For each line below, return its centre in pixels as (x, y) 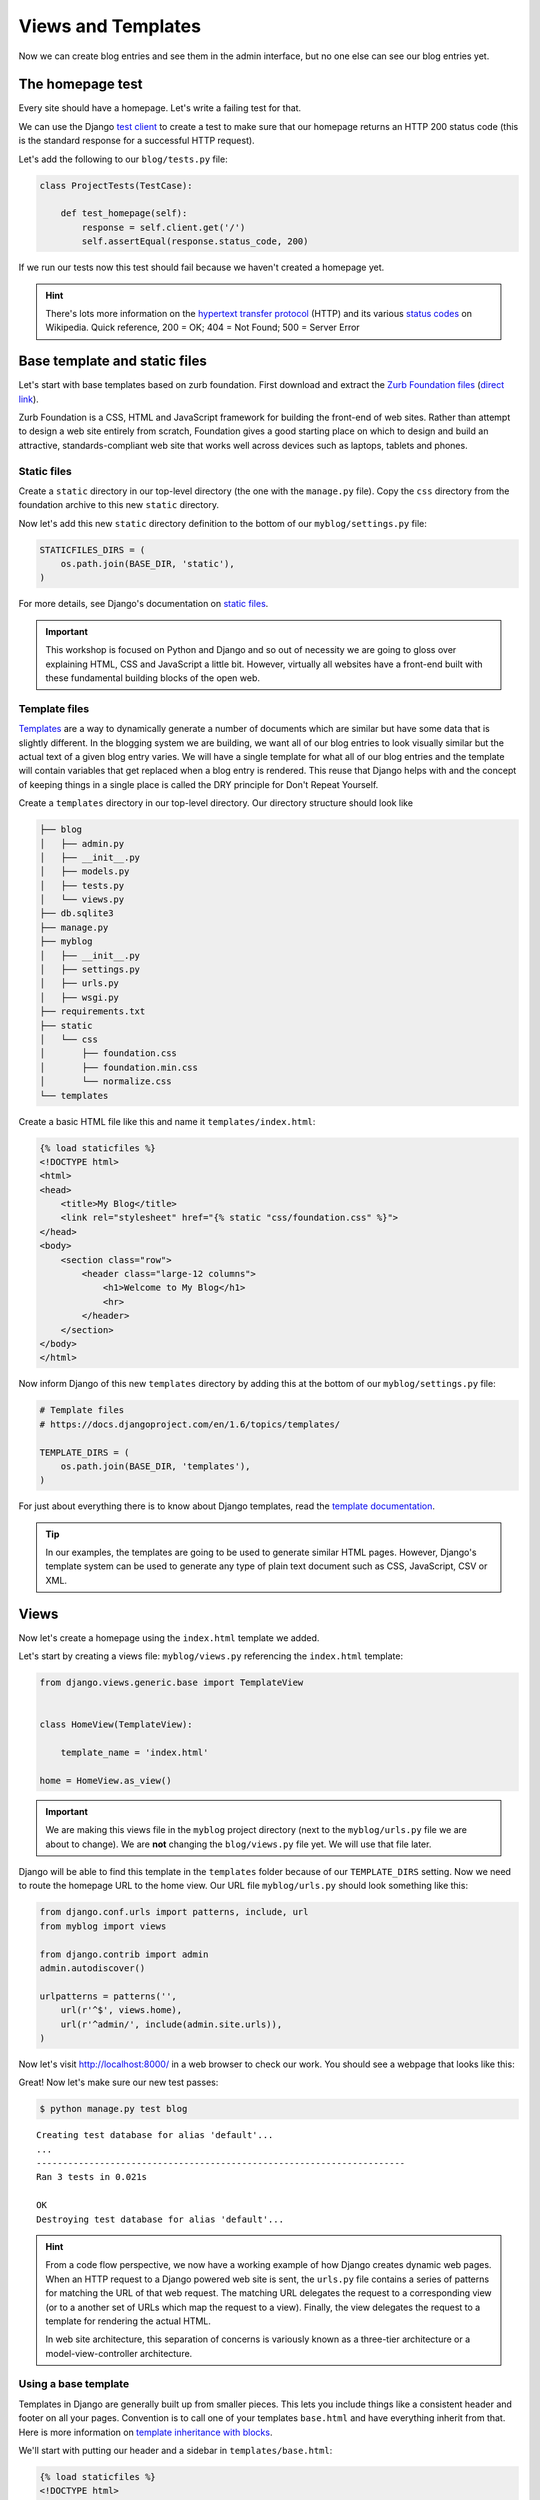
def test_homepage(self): (124, 213)
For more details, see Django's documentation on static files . (143, 604)
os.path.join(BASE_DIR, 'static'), (147, 564)
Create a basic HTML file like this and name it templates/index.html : (167, 1121)
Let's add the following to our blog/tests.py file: (123, 159)
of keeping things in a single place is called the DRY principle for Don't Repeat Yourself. (198, 784)
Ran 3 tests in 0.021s (92, 2177)
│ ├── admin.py (82, 843)
